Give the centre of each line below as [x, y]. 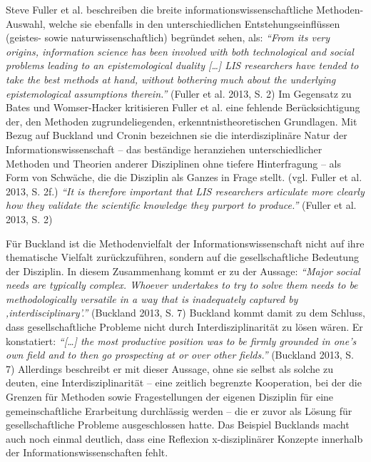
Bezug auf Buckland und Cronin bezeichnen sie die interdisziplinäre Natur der [177, 135]
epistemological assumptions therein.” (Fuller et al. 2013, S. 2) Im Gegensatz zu [179, 93]
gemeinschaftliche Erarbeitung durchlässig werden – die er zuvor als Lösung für [179, 410]
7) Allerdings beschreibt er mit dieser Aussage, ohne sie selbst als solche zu [169, 368]
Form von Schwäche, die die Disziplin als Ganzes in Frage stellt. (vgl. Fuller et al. [184, 177]
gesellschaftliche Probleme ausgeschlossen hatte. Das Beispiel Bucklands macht [178, 425]
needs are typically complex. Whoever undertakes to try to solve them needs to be [182, 285]
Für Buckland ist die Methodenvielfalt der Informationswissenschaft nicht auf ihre [185, 243]
